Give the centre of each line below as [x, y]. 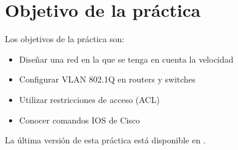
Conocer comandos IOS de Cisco [80, 120]
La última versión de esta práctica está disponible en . [105, 140]
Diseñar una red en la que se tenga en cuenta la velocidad [126, 59]
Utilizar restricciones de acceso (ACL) [89, 99]
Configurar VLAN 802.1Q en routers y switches [107, 79]
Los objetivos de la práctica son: [65, 39]
